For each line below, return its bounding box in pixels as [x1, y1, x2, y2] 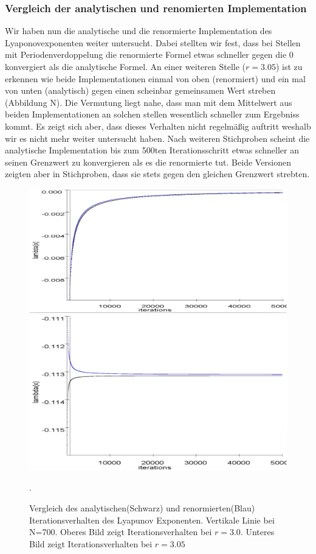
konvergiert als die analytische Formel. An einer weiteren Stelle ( [5, 60, 246, 72]
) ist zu [275, 60, 303, 72]
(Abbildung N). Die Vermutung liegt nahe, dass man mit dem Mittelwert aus [5, 96, 292, 108]
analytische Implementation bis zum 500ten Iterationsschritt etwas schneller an [5, 144, 299, 156]
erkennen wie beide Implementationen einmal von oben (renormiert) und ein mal [5, 72, 306, 85]
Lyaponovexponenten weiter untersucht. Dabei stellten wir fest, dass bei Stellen [5, 36, 301, 49]
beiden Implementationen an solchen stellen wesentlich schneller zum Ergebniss [5, 108, 300, 121]
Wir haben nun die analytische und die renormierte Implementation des [5, 24, 272, 37]
